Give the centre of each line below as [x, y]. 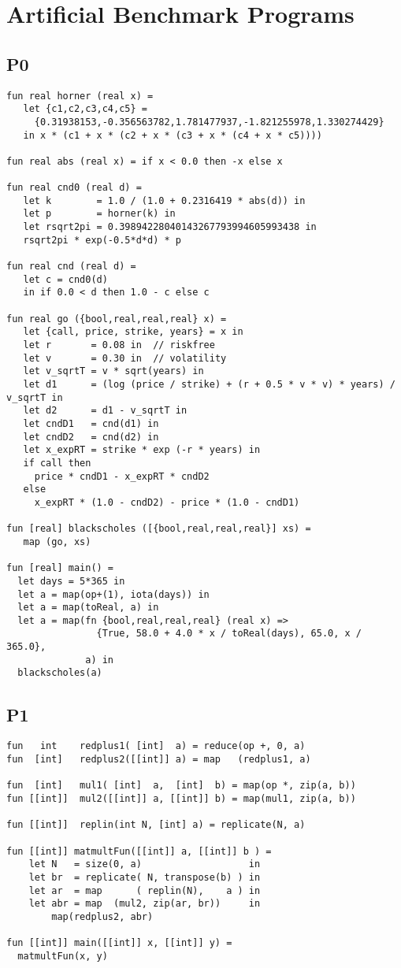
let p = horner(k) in [99, 214]
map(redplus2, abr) [102, 916]
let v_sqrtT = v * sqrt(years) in [113, 371]
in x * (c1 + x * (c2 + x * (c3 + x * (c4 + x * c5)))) [173, 135]
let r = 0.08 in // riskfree [119, 345]
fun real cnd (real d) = [71, 267]
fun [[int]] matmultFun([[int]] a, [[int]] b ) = [139, 851]
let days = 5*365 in [71, 581]
